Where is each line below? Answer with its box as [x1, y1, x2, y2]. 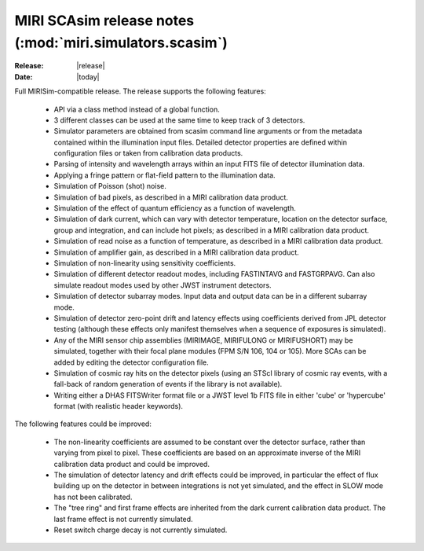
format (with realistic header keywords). [53, 402, 184, 411]
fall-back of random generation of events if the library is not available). [53, 380, 283, 389]
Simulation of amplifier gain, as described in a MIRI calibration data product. [53, 248, 300, 257]
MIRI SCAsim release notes [14, 12, 195, 29]
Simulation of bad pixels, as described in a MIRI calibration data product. [53, 193, 288, 202]
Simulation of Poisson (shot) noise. [53, 182, 166, 191]
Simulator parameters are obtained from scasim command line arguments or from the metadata [53, 127, 363, 136]
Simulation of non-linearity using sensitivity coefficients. [53, 258, 236, 267]
